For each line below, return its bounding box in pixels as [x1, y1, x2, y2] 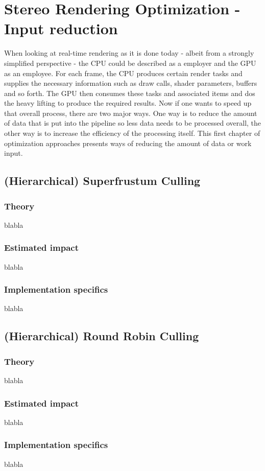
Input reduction [4, 18, 118, 39]
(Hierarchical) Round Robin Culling [4, 328, 199, 344]
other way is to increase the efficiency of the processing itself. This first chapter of [4, 128, 260, 138]
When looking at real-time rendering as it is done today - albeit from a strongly [4, 48, 254, 58]
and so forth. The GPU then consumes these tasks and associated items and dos [4, 87, 255, 98]
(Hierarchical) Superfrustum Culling [4, 173, 201, 189]
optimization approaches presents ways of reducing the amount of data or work [4, 137, 252, 148]
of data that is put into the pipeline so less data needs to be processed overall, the [4, 117, 261, 128]
